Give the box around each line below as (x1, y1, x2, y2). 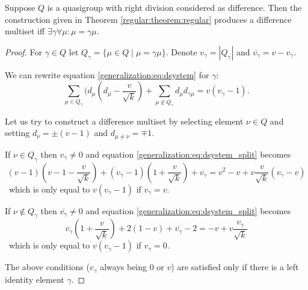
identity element (5, 273, 64, 285)
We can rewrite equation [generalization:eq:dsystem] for (5, 68, 209, 81)
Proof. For (5, 45, 43, 58)
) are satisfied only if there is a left (171, 261, 299, 273)
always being (100, 261, 147, 273)
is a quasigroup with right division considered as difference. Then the (47, 1, 302, 13)
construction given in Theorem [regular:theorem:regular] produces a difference (5, 13, 292, 25)
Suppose (5, 1, 35, 13)
